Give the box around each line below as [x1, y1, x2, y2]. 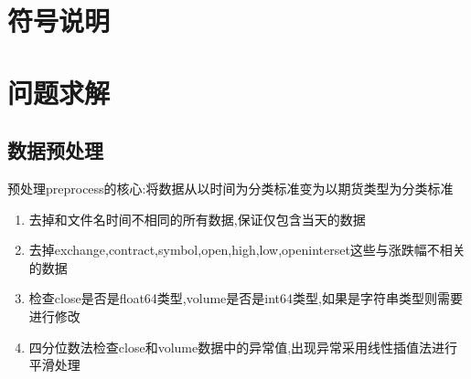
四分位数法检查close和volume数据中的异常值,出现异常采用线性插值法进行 [28, 337, 458, 356]
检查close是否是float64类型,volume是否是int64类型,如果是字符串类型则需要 [28, 289, 463, 308]
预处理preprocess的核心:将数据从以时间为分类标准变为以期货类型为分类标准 [7, 178, 454, 197]
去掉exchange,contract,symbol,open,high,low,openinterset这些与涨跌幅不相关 [28, 240, 466, 259]
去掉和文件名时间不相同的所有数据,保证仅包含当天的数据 [28, 209, 366, 228]
